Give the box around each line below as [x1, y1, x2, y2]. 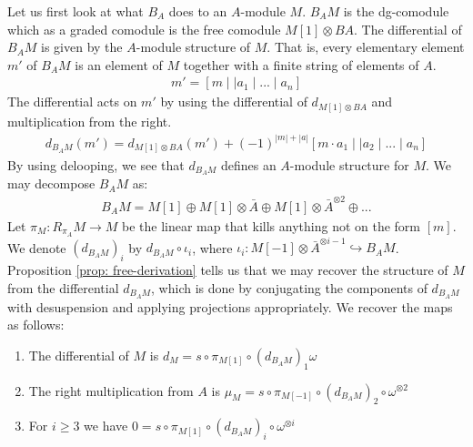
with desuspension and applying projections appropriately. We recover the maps [7, 297, 453, 316]
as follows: [7, 315, 65, 334]
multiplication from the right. [7, 111, 172, 130]
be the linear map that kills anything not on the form [121, 216, 421, 235]
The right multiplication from [28, 381, 194, 400]
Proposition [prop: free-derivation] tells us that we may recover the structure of [7, 260, 448, 279]
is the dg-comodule [343, 2, 449, 20]
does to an [168, 2, 227, 20]
